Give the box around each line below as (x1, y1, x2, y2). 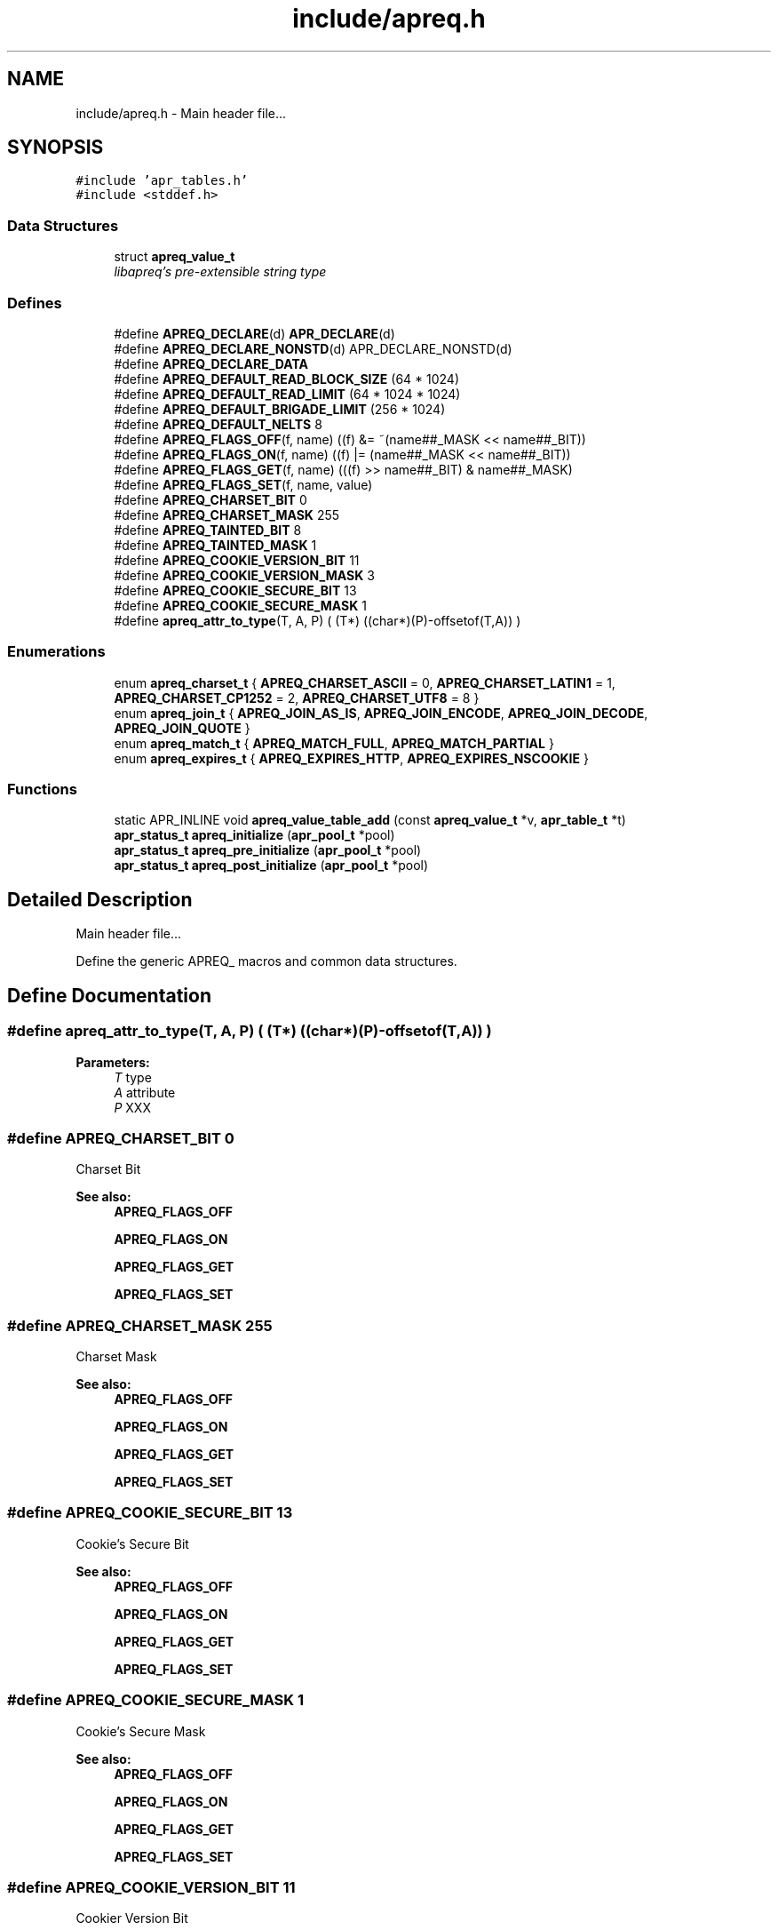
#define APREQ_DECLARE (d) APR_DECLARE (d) (114, 325, 395, 341)
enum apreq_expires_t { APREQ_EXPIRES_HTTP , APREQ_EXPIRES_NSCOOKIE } (114, 750, 589, 766)
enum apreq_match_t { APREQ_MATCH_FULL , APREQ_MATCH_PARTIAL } (114, 735, 554, 751)
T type (114, 1069, 152, 1085)
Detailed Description (7, 888, 193, 911)
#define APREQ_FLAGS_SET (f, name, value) (114, 476, 373, 492)
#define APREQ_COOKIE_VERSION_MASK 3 (114, 567, 375, 583)
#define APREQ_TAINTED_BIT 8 (114, 522, 302, 538)
